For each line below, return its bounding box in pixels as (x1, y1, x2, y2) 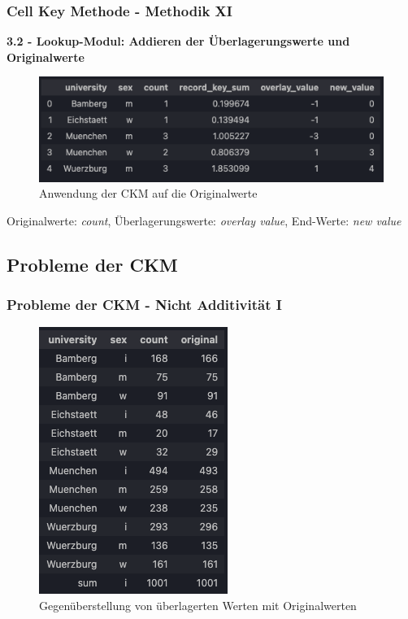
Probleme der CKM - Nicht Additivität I (7, 294, 282, 315)
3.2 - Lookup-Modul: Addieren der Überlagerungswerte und (7, 33, 350, 50)
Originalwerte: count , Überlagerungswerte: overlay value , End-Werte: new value (7, 211, 401, 229)
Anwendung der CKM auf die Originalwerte (39, 185, 258, 202)
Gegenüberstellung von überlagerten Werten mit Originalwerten (39, 597, 357, 614)
